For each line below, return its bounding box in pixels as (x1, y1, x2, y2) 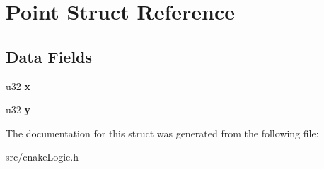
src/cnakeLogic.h (6, 149, 79, 164)
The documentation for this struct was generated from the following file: (6, 125, 319, 140)
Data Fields (6, 45, 93, 67)
